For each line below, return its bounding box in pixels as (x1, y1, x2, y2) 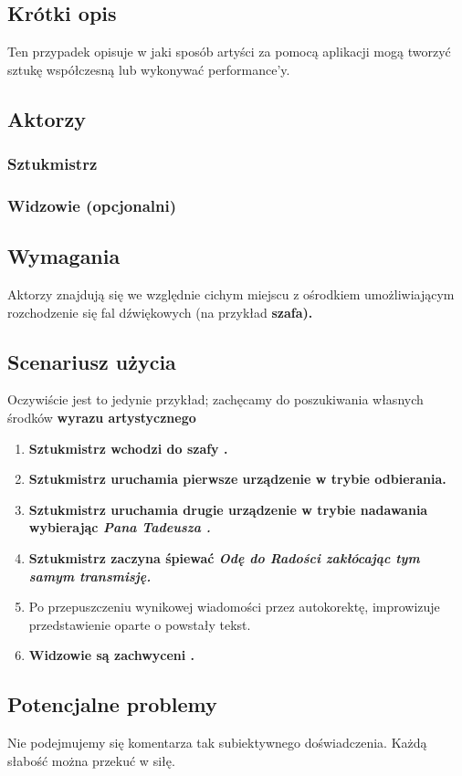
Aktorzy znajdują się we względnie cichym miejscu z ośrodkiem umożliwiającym (7, 285, 455, 304)
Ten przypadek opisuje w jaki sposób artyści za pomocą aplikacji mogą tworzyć (7, 42, 451, 61)
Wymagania (7, 242, 121, 270)
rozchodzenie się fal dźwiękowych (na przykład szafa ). (7, 302, 313, 321)
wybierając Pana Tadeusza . (28, 518, 211, 537)
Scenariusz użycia (7, 347, 176, 375)
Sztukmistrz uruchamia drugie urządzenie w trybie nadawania (28, 499, 428, 519)
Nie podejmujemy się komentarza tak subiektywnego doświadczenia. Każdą (7, 733, 427, 752)
